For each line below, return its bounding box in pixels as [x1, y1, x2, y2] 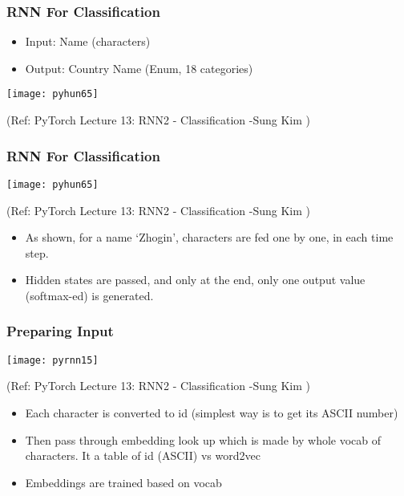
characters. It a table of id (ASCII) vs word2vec [25, 447, 261, 464]
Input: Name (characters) [25, 33, 151, 50]
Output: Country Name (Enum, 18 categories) [25, 59, 253, 76]
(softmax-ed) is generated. [25, 287, 154, 303]
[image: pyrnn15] [6, 354, 99, 366]
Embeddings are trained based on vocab [25, 474, 222, 490]
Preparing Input [6, 321, 114, 341]
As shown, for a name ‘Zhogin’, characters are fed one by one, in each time [25, 229, 394, 246]
